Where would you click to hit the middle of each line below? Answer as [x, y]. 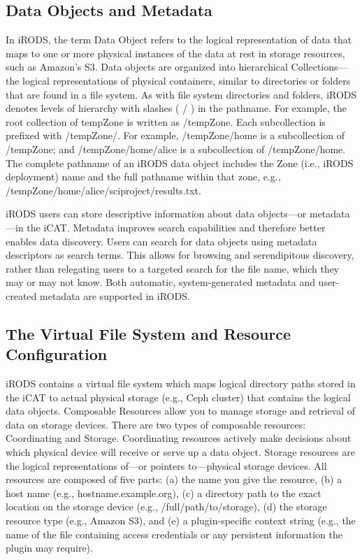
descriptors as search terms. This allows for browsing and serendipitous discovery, [180, 255]
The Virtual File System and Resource [149, 333]
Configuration [57, 354]
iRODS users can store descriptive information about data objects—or [156, 214]
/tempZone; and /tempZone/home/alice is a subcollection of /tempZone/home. [176, 149]
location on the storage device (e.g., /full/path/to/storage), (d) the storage [166, 507]
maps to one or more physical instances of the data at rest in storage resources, [175, 53]
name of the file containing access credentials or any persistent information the [174, 534]
